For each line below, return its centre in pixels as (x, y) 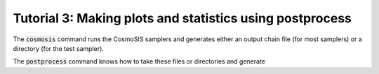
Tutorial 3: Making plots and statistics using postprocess (182, 18)
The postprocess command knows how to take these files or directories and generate (139, 61)
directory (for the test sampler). (59, 48)
